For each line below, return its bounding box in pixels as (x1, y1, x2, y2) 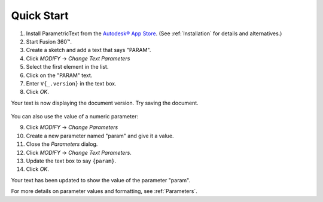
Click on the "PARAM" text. (26, 72, 93, 79)
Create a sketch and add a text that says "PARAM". (26, 47, 151, 54)
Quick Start (11, 9, 69, 22)
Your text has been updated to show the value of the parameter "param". (11, 176, 191, 183)
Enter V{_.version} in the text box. (26, 79, 117, 87)
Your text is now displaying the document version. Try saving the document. (11, 99, 199, 106)
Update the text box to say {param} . (26, 157, 117, 164)
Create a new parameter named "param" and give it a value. (26, 132, 174, 139)
